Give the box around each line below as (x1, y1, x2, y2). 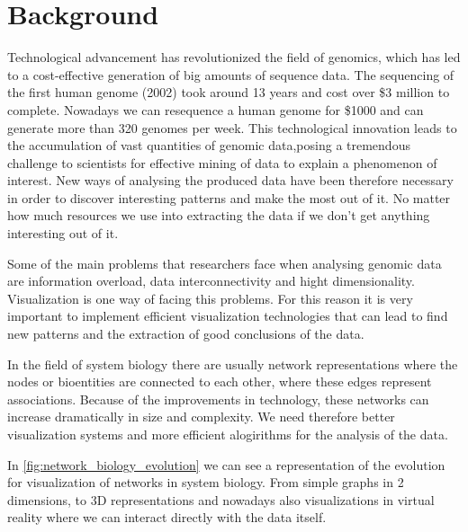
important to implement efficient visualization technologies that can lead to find (7, 306, 448, 325)
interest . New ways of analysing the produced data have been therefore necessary (7, 171, 454, 190)
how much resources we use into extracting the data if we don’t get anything (7, 206, 430, 225)
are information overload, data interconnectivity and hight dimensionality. (7, 271, 415, 290)
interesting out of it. (7, 224, 119, 243)
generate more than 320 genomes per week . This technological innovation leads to (7, 118, 457, 137)
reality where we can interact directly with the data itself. (7, 508, 327, 527)
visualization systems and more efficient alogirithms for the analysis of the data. (7, 425, 448, 443)
